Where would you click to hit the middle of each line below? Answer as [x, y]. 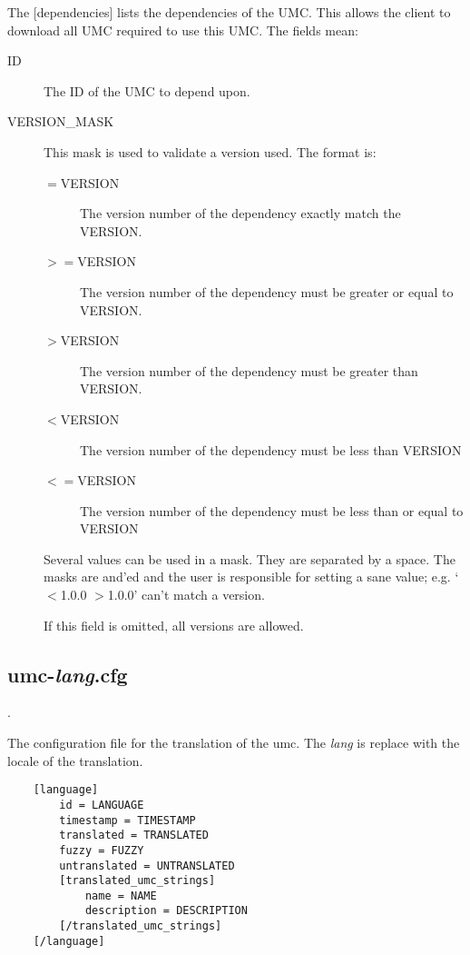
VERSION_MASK [61, 121]
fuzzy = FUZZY [102, 850]
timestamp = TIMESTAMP [127, 820]
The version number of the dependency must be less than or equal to [272, 510]
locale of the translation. [75, 760]
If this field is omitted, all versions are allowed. [174, 625]
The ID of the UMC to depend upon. [147, 90]
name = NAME [121, 895]
